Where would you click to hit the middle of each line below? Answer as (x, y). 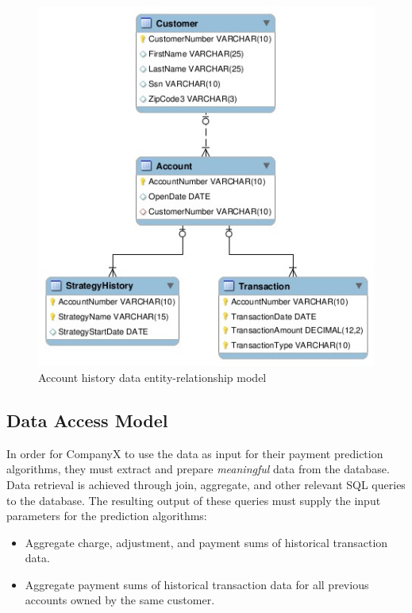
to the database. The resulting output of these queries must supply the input (194, 500)
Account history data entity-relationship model (152, 377)
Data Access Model (87, 420)
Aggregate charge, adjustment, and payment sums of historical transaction (206, 542)
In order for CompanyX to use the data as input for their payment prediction (195, 453)
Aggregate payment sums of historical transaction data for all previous (197, 584)
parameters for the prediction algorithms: (107, 516)
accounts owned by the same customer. (120, 600)
